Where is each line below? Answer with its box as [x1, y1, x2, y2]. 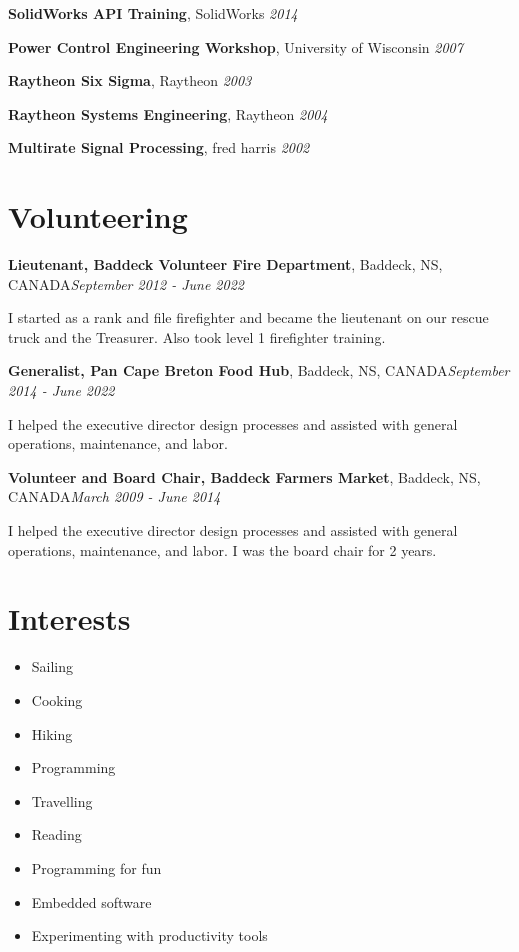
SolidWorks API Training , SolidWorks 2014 [8, 3, 298, 23]
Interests [8, 598, 131, 639]
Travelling [31, 790, 93, 811]
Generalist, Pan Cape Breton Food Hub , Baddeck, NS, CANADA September [8, 360, 510, 381]
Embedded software [31, 891, 152, 912]
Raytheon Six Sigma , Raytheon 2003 [8, 70, 252, 91]
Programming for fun [31, 857, 162, 878]
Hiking [31, 723, 73, 744]
